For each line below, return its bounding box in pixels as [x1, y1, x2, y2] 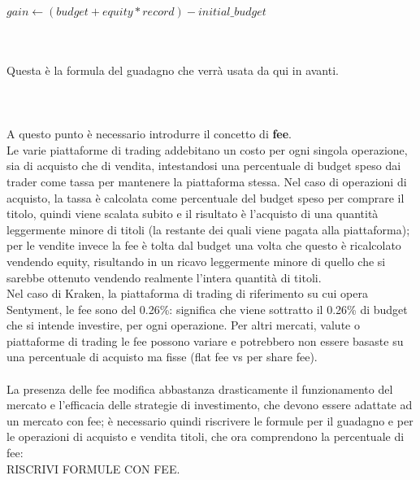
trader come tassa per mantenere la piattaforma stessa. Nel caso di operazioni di [6, 172, 407, 190]
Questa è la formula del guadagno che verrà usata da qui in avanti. [6, 61, 339, 78]
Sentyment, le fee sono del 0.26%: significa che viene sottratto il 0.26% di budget [6, 300, 408, 317]
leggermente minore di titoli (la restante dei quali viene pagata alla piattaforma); [6, 220, 410, 238]
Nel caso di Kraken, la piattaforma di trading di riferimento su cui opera [6, 285, 368, 302]
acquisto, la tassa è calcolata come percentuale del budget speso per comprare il [6, 189, 405, 206]
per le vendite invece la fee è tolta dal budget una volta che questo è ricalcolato [6, 237, 401, 254]
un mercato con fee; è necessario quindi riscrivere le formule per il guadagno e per [6, 412, 414, 429]
